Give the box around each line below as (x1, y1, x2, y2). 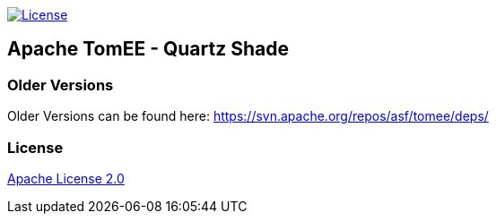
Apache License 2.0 (7, 170, 125, 186)
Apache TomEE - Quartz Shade (7, 38, 289, 61)
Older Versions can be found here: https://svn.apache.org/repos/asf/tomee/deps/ (7, 108, 489, 124)
